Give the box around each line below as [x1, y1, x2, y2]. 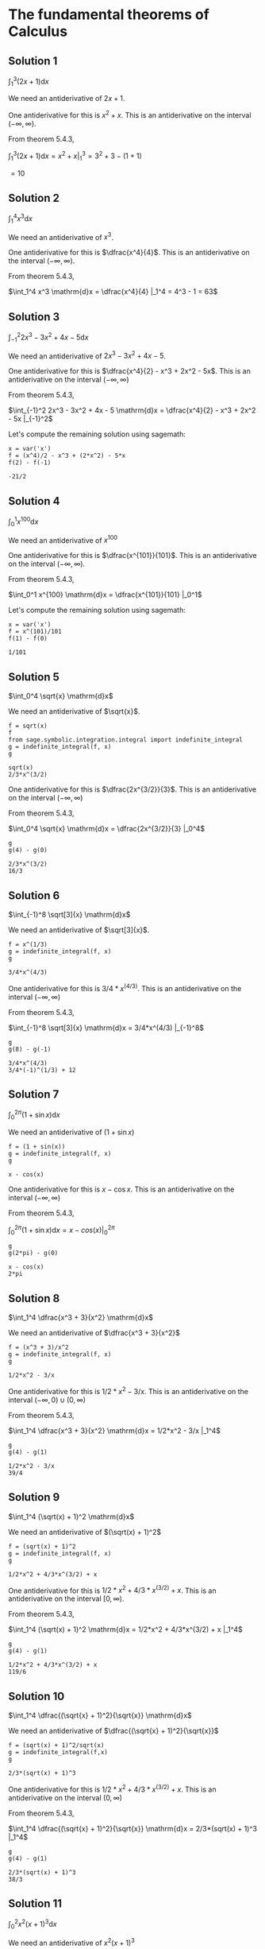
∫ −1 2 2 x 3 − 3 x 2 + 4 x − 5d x [8, 331, 89, 343]
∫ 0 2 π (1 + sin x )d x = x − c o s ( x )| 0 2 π [8, 1223, 115, 1237]
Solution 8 [8, 1292, 60, 1305]
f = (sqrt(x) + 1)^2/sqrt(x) [8, 1742, 105, 1749]
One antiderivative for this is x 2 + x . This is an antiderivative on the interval [8, 109, 252, 120]
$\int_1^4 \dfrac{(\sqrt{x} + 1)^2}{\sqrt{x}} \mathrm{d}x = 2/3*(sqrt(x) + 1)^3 [8, 1823, 258, 1833]
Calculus [8, 22, 68, 41]
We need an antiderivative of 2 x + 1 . [8, 94, 125, 103]
